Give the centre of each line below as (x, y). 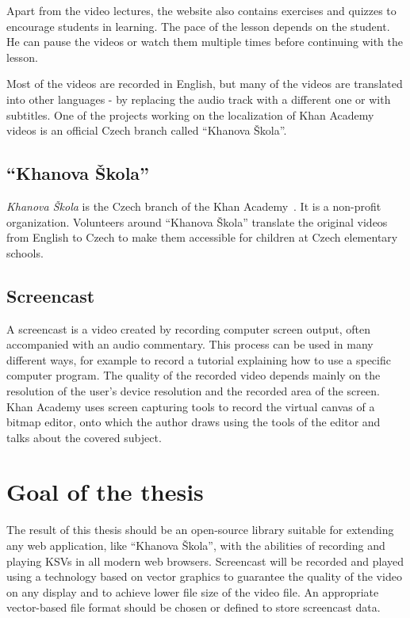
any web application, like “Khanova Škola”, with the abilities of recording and (196, 545)
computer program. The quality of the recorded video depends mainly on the (194, 375)
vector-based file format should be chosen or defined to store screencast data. (194, 607)
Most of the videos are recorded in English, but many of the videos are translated (205, 84)
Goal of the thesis (105, 492)
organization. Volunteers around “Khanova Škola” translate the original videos (197, 221)
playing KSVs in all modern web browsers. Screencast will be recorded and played (205, 561)
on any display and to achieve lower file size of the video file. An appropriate (193, 591)
